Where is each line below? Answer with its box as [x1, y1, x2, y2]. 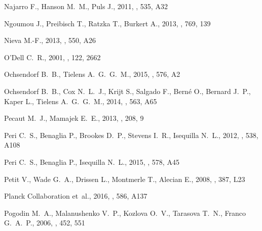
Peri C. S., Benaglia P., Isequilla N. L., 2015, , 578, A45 [4, 156, 179, 167]
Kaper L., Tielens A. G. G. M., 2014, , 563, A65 [4, 96, 157, 106]
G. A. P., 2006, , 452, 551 [4, 217, 85, 228]
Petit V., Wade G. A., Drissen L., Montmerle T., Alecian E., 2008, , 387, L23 [4, 173, 245, 184]
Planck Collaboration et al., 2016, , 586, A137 [4, 191, 147, 201]
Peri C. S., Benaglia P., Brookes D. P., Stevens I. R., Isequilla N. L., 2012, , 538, [4, 129, 258, 140]
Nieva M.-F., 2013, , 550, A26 [4, 35, 96, 45]
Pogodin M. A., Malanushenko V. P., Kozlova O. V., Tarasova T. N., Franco [4, 207, 246, 218]
